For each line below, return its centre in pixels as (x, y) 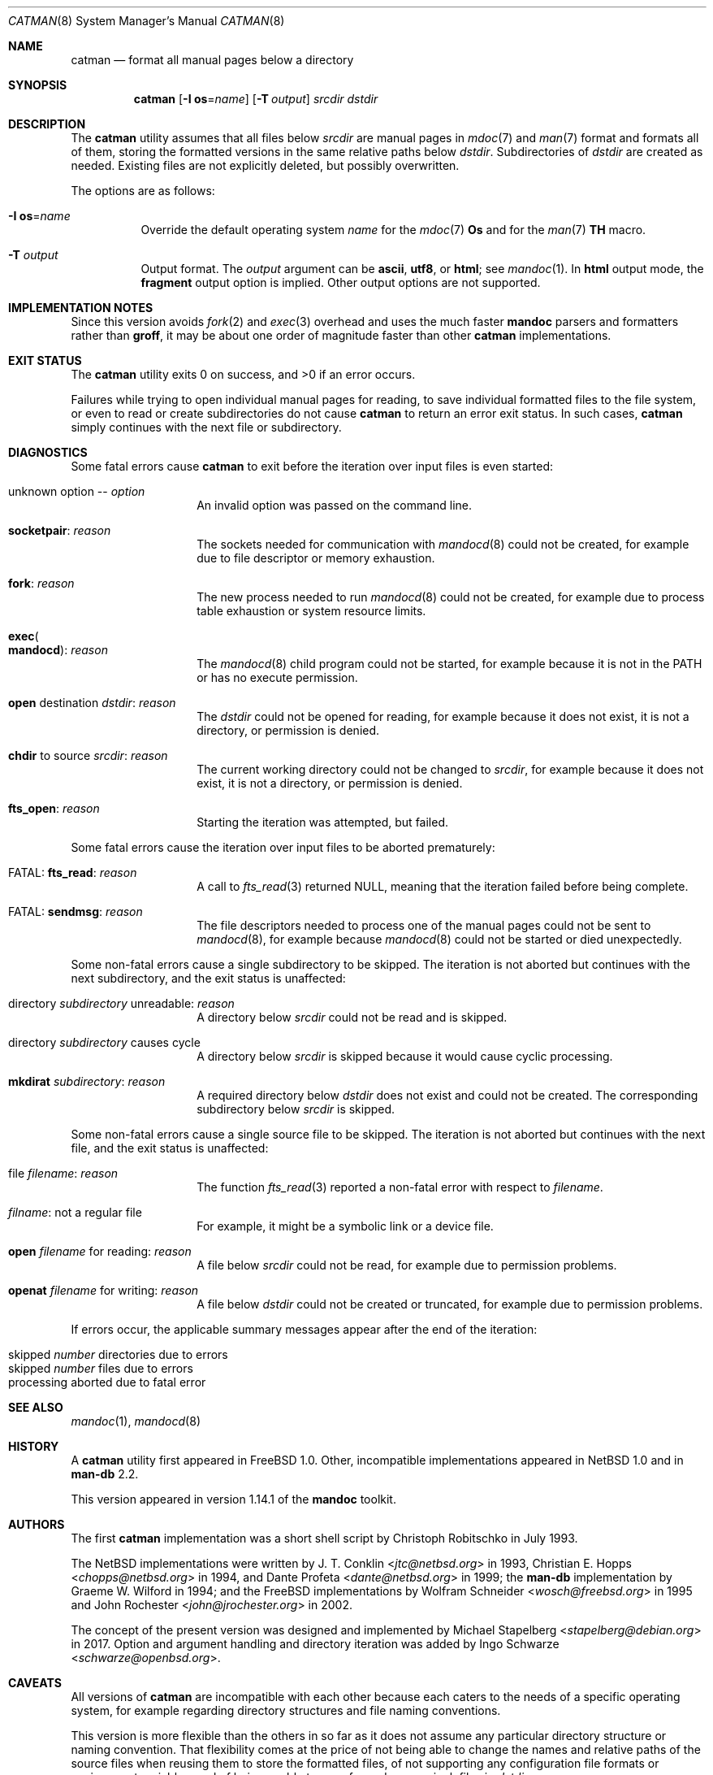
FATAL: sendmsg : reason (76, 911)
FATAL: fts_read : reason (73, 872)
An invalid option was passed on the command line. (335, 505)
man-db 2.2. (105, 1474)
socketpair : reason (60, 530)
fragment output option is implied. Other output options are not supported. (341, 282)
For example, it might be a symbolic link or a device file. (345, 1226)
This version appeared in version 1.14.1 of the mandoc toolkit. (233, 1499)
